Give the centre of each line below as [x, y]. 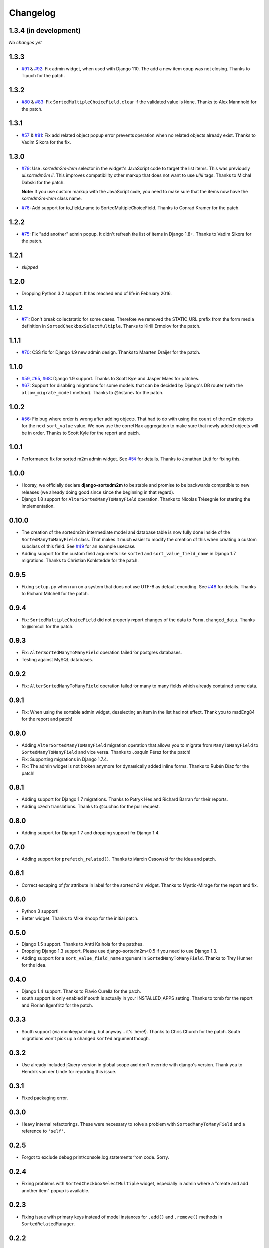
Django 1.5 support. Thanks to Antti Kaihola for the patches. [83, 944]
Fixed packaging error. [45, 1098]
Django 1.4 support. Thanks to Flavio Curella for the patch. [81, 991]
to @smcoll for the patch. [48, 626]
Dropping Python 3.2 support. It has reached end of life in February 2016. [97, 293]
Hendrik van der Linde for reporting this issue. [69, 1072]
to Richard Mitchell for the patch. [55, 594]
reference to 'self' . [44, 1131]
